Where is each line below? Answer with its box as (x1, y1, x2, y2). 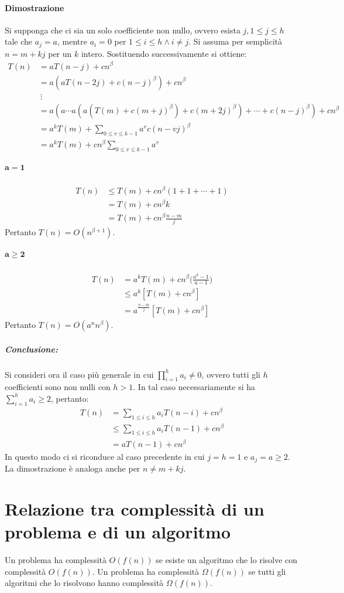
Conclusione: (5, 343, 58, 355)
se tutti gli (248, 565, 286, 577)
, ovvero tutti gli (201, 368, 260, 380)
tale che (5, 35, 33, 48)
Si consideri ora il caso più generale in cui (5, 368, 154, 380)
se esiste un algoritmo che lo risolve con (156, 553, 298, 565)
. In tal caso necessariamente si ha (133, 381, 256, 393)
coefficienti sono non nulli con (5, 381, 111, 393)
